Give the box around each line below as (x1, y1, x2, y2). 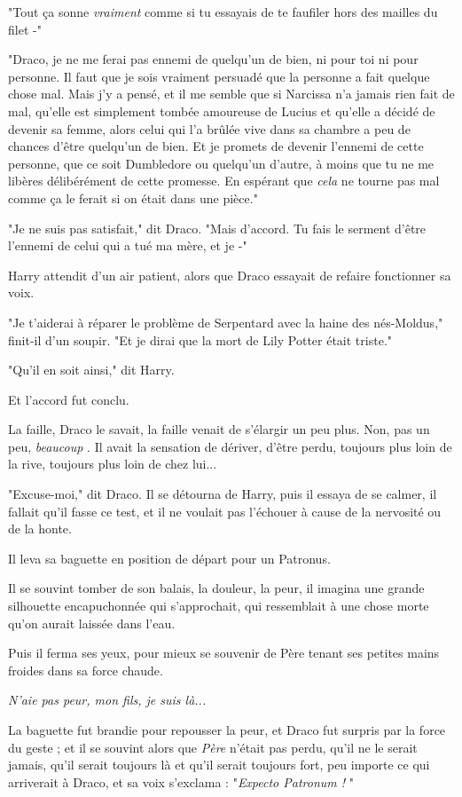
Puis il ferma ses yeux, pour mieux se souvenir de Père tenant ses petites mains (8, 643, 440, 662)
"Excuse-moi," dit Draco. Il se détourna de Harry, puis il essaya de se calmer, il (8, 485, 437, 503)
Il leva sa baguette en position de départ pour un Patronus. (8, 548, 331, 567)
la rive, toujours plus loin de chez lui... (8, 454, 217, 473)
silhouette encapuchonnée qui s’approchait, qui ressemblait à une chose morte (8, 596, 429, 615)
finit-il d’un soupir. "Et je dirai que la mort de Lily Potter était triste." (8, 330, 393, 349)
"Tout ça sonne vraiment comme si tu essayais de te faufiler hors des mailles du (8, 3, 438, 20)
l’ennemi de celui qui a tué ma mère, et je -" (8, 236, 247, 255)
